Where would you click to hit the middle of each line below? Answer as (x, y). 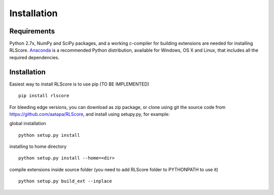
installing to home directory (38, 146)
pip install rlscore (44, 96)
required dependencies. (34, 57)
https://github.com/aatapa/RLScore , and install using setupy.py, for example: (90, 114)
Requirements (32, 31)
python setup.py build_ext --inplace (65, 181)
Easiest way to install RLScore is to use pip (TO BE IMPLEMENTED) (79, 84)
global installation (28, 124)
